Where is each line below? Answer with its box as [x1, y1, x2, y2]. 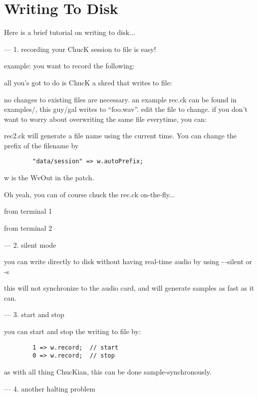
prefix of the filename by [4, 140, 79, 150]
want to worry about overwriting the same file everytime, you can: [4, 113, 207, 124]
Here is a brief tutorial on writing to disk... [4, 27, 135, 37]
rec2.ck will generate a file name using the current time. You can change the [4, 130, 237, 141]
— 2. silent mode [4, 239, 56, 250]
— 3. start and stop [4, 309, 64, 320]
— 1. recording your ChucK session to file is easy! [4, 43, 156, 54]
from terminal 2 [4, 222, 52, 233]
